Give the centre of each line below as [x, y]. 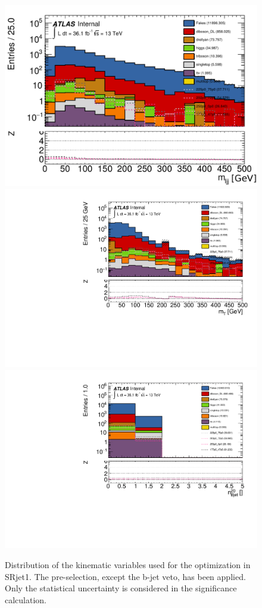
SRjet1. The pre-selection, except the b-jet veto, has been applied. [125, 576]
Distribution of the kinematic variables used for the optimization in [128, 565]
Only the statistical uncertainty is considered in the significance [121, 588]
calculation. [26, 599]
